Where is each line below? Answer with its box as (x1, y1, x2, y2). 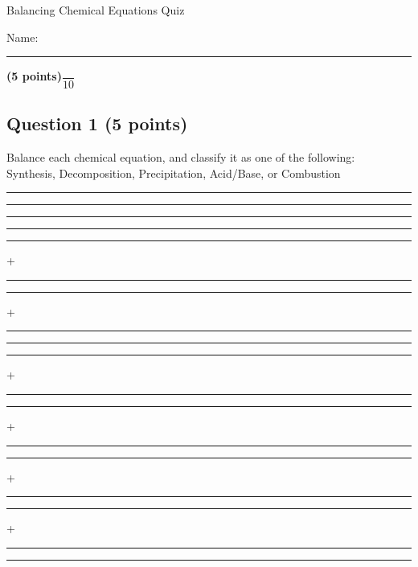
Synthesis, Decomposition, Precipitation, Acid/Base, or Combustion (6, 164, 341, 181)
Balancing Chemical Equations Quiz (6, 2, 185, 18)
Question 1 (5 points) (6, 111, 188, 136)
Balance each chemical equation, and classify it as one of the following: (6, 148, 355, 165)
